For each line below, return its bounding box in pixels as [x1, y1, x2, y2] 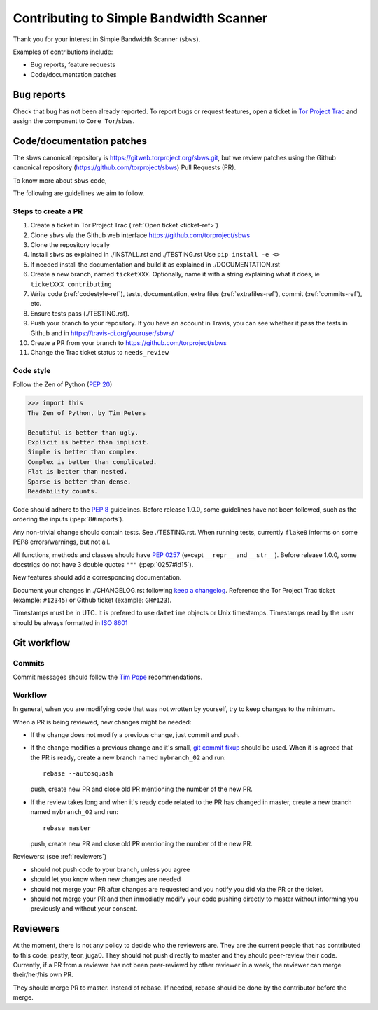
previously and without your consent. [30, 904, 138, 913]
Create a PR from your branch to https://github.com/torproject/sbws [30, 338, 227, 346]
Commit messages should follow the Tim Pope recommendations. [13, 673, 203, 681]
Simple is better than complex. [27, 448, 139, 456]
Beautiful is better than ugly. [27, 428, 139, 437]
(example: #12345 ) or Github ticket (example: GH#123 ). [13, 596, 171, 605]
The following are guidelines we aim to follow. [13, 189, 145, 197]
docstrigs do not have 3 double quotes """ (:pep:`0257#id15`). [13, 560, 194, 568]
